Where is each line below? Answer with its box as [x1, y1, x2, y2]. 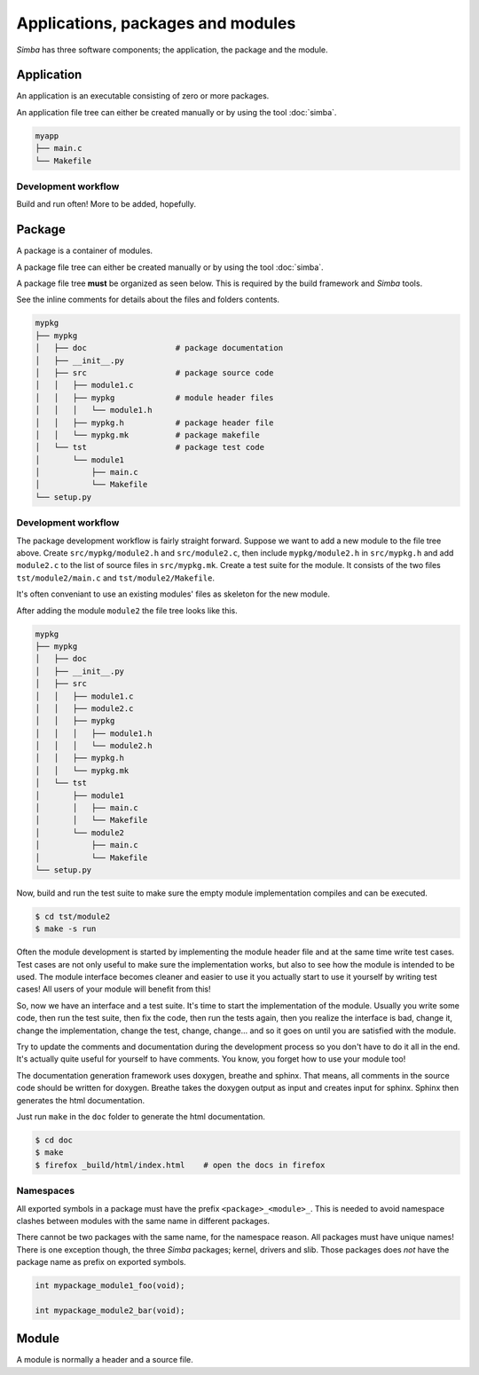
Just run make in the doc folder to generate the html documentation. [16, 1111, 266, 1122]
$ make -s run [35, 924, 97, 934]
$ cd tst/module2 [35, 911, 111, 921]
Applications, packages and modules [16, 13, 296, 33]
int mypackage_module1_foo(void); [35, 1281, 185, 1291]
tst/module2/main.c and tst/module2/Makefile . [16, 573, 215, 583]
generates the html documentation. [16, 1094, 145, 1105]
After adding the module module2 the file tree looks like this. [16, 605, 239, 616]
